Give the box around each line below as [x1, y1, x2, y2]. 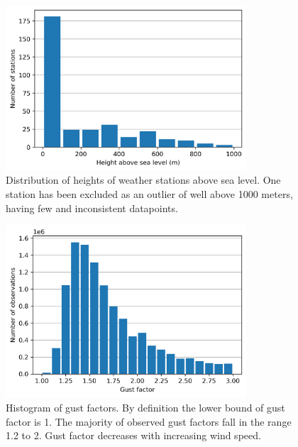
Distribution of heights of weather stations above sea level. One [6, 172, 281, 187]
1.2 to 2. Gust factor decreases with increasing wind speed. [6, 428, 261, 443]
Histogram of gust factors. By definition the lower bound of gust [6, 399, 285, 414]
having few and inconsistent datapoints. [6, 200, 178, 215]
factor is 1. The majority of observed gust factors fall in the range [6, 414, 292, 429]
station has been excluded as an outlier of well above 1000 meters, [6, 187, 293, 202]
